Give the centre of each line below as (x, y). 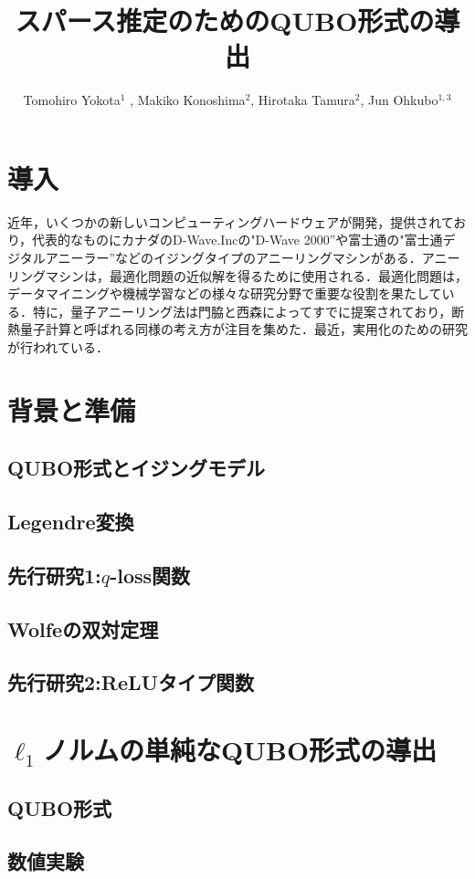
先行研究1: (54, 575)
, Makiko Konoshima (188, 100)
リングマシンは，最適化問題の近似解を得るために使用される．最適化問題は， (237, 275)
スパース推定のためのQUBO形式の (225, 21)
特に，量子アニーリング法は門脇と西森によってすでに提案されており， (242, 311)
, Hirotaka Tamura (303, 100)
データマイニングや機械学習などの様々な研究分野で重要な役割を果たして (225, 293)
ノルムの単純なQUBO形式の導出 (240, 750)
